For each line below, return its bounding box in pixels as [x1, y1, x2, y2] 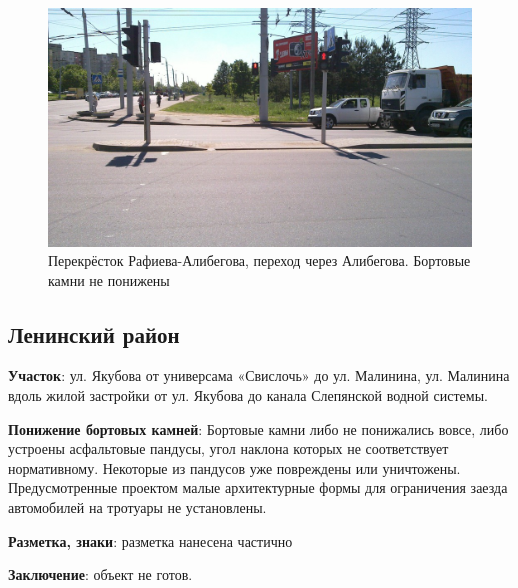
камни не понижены [48, 269, 170, 290]
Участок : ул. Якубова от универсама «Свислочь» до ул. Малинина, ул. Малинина [8, 365, 510, 386]
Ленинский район [8, 318, 180, 349]
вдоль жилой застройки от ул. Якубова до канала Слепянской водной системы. [8, 385, 488, 406]
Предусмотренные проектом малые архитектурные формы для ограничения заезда [8, 477, 508, 498]
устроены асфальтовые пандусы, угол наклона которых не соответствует [8, 438, 449, 459]
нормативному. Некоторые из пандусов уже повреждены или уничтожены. [8, 457, 461, 478]
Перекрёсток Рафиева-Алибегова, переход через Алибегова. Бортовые [48, 250, 471, 271]
